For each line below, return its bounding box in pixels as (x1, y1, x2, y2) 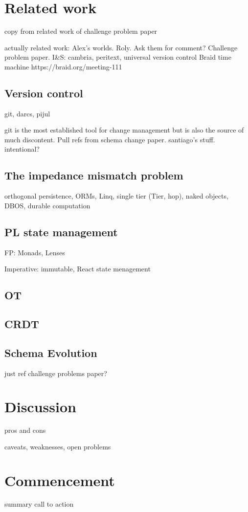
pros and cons (4, 425, 46, 435)
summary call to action (4, 498, 74, 509)
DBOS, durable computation (4, 200, 90, 210)
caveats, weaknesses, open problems (4, 441, 111, 451)
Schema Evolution (4, 345, 97, 360)
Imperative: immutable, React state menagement (4, 264, 151, 274)
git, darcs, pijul (4, 108, 50, 118)
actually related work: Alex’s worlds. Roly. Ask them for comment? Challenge (4, 42, 238, 52)
